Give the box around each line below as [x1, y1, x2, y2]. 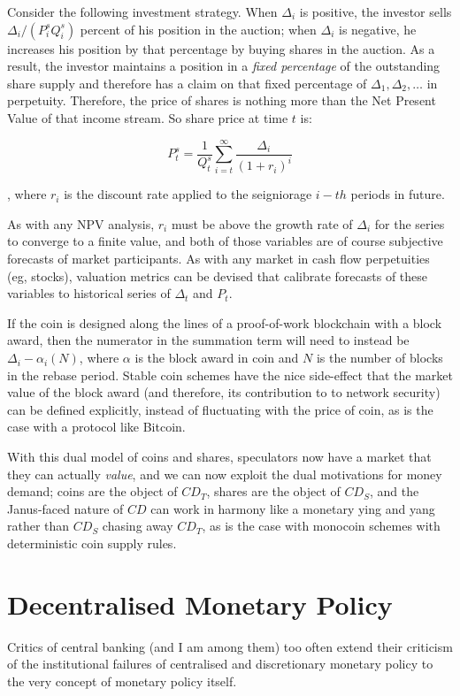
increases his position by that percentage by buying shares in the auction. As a [7, 39, 435, 57]
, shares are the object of [206, 482, 341, 501]
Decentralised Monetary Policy [7, 585, 393, 622]
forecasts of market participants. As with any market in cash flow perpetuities [7, 249, 430, 268]
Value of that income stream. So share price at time [7, 108, 288, 126]
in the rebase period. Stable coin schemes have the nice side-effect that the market [7, 365, 453, 384]
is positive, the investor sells [299, 3, 452, 20]
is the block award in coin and [134, 348, 299, 367]
